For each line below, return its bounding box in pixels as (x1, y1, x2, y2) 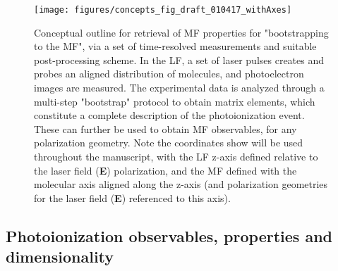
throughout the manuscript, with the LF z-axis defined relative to (34, 149, 318, 163)
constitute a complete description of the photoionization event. (34, 108, 305, 122)
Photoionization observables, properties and (6, 225, 332, 246)
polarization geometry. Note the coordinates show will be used (34, 135, 303, 150)
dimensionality (6, 246, 114, 267)
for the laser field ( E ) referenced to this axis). (34, 190, 231, 205)
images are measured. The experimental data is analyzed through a (34, 80, 325, 95)
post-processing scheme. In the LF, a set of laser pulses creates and (34, 52, 325, 67)
